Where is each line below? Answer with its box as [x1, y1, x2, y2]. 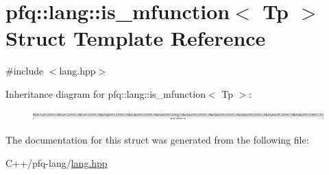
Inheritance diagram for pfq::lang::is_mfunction [5, 86, 206, 100]
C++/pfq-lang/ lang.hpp [5, 155, 108, 170]
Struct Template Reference [5, 24, 266, 52]
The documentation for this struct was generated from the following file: [5, 133, 309, 147]
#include [5, 64, 44, 78]
